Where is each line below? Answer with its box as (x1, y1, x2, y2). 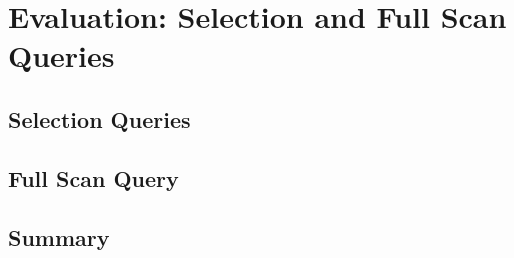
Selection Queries (8, 103, 191, 134)
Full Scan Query (8, 162, 179, 193)
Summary (8, 221, 110, 252)
